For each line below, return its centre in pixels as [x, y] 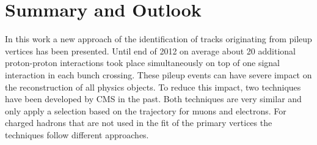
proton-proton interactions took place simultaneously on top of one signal [143, 63]
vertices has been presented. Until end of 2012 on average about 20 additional [150, 50]
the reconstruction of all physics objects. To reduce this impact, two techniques [153, 87]
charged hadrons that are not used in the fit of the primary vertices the [139, 123]
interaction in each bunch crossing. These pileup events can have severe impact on [158, 74]
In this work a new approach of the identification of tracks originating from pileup [158, 39]
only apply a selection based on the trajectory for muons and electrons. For [146, 110]
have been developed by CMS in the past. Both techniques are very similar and [153, 99]
